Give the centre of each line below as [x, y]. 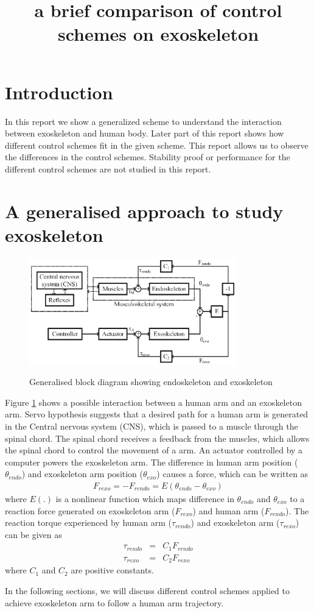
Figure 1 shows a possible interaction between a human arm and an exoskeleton [153, 402]
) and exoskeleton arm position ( [82, 474]
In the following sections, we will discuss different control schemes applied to [148, 590]
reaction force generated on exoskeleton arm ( [90, 510]
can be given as [33, 534]
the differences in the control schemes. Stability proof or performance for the [148, 157]
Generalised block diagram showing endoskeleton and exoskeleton [151, 382]
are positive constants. [112, 570]
